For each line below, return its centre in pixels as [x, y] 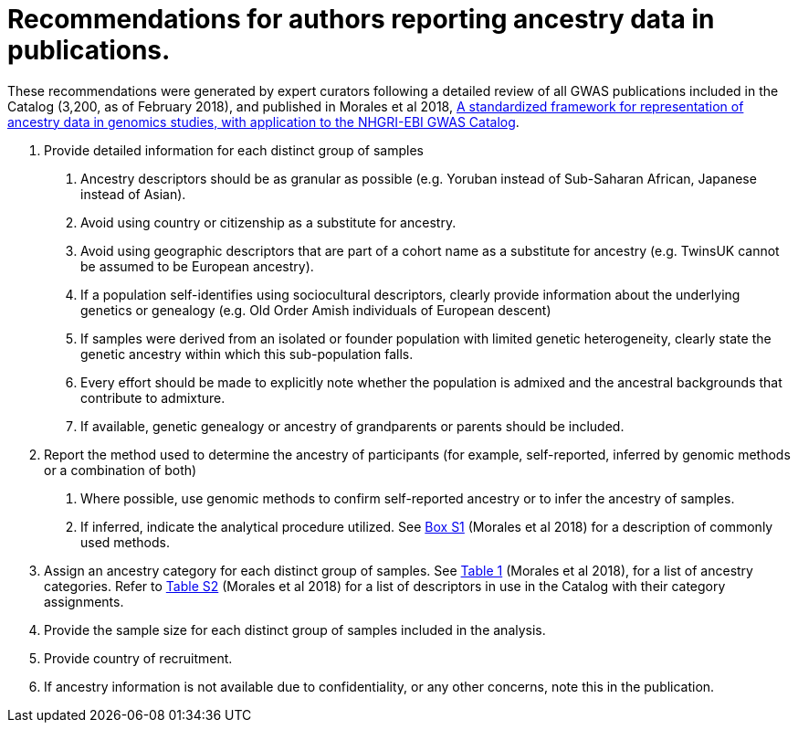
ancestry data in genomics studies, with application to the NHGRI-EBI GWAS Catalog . [263, 122]
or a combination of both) [121, 470]
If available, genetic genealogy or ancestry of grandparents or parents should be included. [352, 426]
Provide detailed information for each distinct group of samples [234, 150]
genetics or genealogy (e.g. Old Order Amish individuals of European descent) [316, 310]
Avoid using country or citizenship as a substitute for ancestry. [268, 222]
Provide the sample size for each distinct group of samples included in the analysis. [295, 629]
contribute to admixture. [153, 397]
